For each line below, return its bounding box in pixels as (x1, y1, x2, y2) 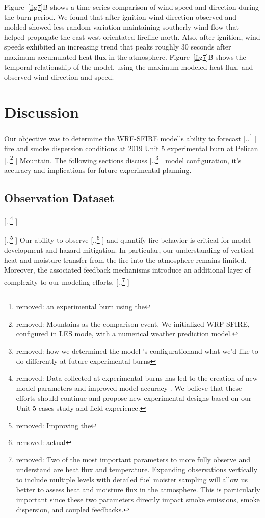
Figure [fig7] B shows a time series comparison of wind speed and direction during (4, 2, 259, 12)
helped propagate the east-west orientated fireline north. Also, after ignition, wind (4, 31, 260, 42)
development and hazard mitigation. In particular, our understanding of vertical (4, 244, 254, 255)
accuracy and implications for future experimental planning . (4, 164, 192, 175)
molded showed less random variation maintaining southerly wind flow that (4, 21, 239, 32)
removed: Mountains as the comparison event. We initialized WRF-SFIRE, (16, 318, 250, 329)
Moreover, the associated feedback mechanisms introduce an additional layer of (4, 264, 251, 275)
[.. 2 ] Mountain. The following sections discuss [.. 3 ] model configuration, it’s (4, 153, 242, 165)
